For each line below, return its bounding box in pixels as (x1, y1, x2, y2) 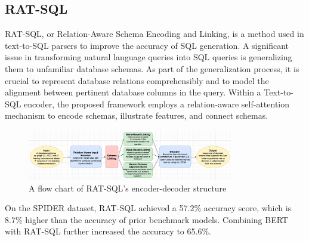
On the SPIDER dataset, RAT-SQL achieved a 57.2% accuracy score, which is (5, 202, 292, 214)
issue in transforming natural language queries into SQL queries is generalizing (5, 51, 292, 63)
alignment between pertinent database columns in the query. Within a (5, 86, 261, 98)
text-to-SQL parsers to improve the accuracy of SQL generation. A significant (5, 39, 289, 51)
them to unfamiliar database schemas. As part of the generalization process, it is (5, 62, 299, 75)
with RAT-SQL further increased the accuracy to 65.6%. (5, 225, 211, 237)
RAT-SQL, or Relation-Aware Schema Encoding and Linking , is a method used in (5, 27, 304, 40)
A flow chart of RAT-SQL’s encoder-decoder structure (29, 181, 227, 194)
